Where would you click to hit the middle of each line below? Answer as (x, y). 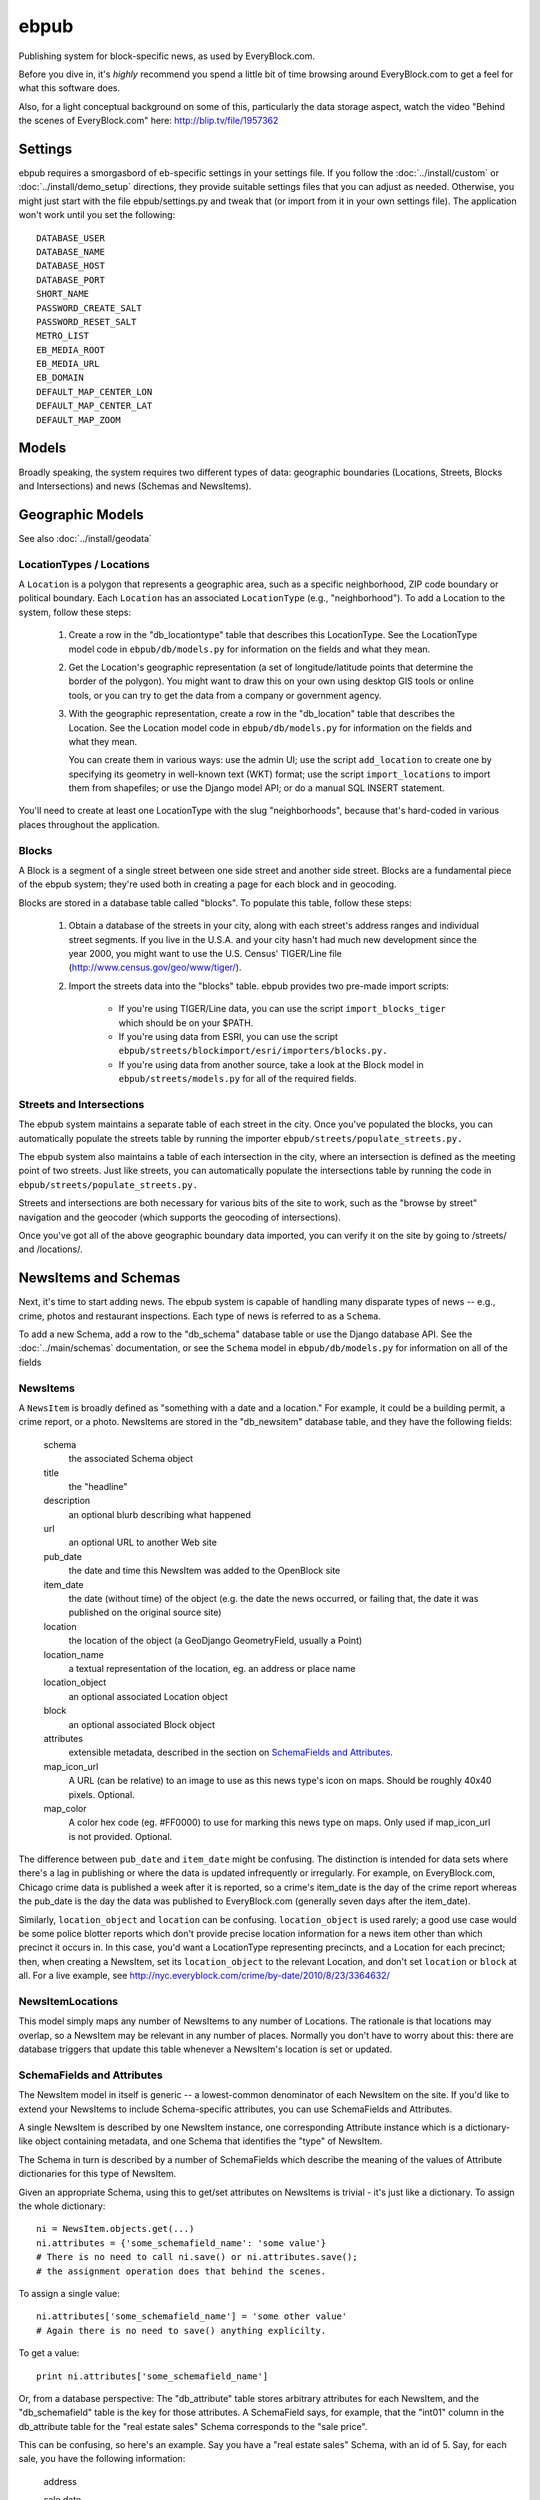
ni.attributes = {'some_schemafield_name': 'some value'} (181, 2243)
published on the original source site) (145, 1612)
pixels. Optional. (101, 1794)
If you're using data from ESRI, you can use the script (228, 1036)
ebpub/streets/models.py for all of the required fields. (237, 1079)
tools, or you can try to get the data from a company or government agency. (225, 695)
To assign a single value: (69, 2293)
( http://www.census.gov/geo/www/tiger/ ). (155, 967)
